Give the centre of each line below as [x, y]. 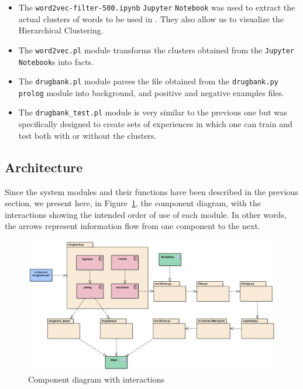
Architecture [44, 167]
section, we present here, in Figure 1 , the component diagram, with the [133, 203]
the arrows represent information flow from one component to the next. [132, 226]
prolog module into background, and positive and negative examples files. [151, 92]
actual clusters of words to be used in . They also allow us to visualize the [151, 18]
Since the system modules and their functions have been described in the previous [151, 191]
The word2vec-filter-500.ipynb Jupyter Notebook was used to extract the [157, 7]
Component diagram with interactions [97, 379]
